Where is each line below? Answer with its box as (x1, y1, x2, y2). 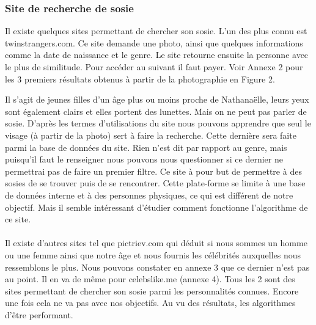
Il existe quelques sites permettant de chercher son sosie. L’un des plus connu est (5, 24, 307, 37)
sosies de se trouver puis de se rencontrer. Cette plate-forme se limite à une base (5, 177, 306, 189)
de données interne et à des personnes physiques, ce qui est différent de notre (5, 188, 293, 201)
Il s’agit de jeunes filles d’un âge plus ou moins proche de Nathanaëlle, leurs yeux (5, 93, 309, 106)
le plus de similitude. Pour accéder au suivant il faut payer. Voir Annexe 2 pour (5, 60, 303, 73)
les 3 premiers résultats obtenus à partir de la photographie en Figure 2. (5, 72, 275, 85)
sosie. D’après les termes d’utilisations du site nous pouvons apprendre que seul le (5, 117, 311, 130)
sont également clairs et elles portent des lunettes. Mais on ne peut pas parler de (5, 104, 307, 117)
